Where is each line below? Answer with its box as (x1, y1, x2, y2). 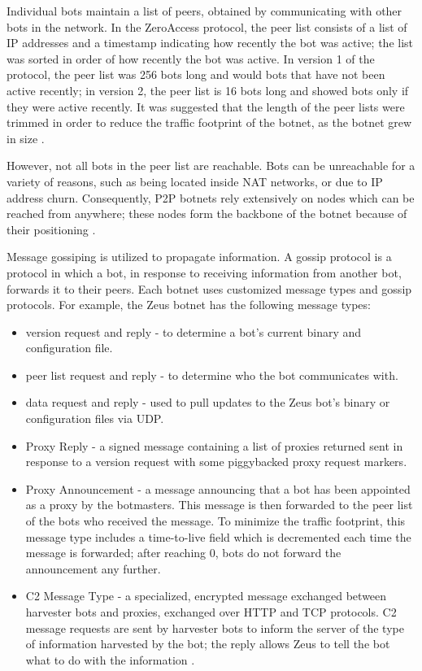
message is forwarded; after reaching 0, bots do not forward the (25, 544, 342, 561)
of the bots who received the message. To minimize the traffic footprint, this (25, 512, 406, 529)
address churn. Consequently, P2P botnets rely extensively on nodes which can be (7, 189, 415, 206)
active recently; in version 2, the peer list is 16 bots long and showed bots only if (7, 81, 409, 98)
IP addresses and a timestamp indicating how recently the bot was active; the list (7, 34, 414, 51)
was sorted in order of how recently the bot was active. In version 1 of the (7, 50, 375, 67)
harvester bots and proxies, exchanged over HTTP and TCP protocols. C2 (25, 603, 397, 620)
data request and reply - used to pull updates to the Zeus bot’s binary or (25, 394, 390, 411)
